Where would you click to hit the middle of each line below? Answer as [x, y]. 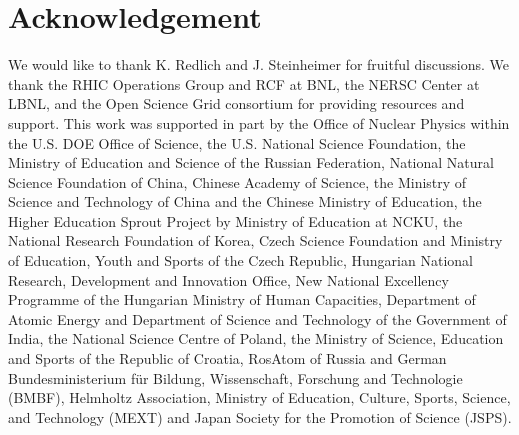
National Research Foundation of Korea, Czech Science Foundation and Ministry [255, 240]
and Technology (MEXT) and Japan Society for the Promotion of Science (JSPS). [260, 416]
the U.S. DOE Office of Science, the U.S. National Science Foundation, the [237, 142]
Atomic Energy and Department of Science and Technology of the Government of [257, 318]
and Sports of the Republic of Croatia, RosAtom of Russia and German [227, 358]
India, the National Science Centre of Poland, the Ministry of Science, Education [256, 338]
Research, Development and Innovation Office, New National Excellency [228, 279]
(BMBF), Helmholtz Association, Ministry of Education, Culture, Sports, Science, [259, 397]
